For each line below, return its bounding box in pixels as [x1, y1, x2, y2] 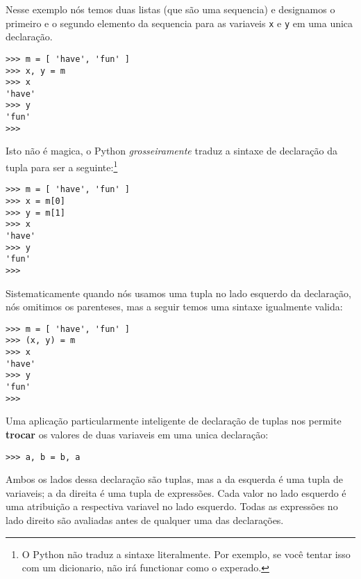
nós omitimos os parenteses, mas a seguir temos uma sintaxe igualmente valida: [6, 299, 343, 314]
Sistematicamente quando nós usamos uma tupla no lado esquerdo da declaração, [6, 285, 351, 300]
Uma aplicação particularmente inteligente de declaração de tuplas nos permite [6, 413, 342, 428]
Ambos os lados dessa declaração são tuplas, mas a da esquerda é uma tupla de [6, 472, 344, 486]
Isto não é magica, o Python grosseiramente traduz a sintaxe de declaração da [6, 143, 337, 158]
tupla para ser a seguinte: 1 [6, 158, 118, 174]
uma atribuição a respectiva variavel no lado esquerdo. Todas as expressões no [6, 499, 338, 514]
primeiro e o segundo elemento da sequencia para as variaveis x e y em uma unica [6, 15, 353, 30]
